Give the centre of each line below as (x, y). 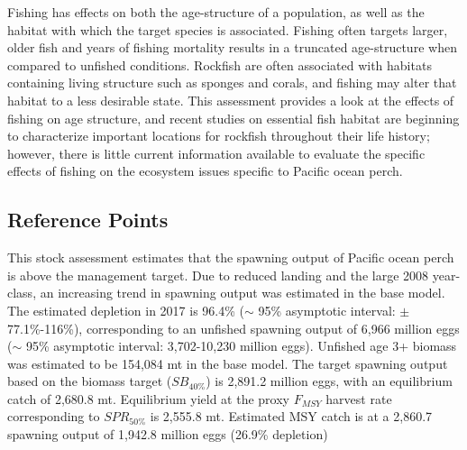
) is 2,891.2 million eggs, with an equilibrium (329, 381)
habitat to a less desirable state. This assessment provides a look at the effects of (231, 100)
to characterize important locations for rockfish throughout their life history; (219, 136)
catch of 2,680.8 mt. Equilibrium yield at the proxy (148, 398)
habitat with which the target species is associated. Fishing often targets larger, (228, 29)
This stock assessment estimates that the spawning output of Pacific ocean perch (231, 257)
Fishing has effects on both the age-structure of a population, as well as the (216, 12)
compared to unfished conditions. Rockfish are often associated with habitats (220, 64)
